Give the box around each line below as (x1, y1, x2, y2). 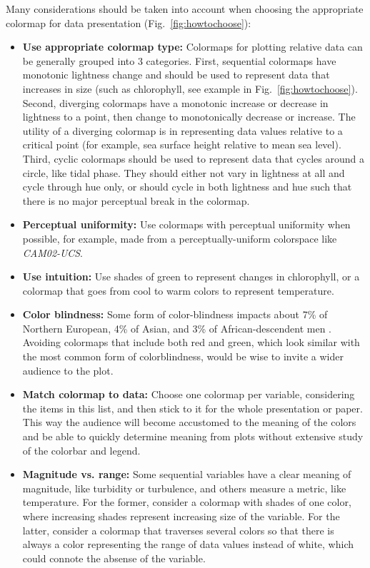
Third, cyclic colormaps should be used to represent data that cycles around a (22, 151, 364, 166)
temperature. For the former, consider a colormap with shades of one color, (22, 495, 351, 509)
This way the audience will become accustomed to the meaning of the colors (22, 415, 356, 430)
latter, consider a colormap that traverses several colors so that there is (22, 522, 334, 537)
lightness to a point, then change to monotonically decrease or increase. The (22, 109, 356, 124)
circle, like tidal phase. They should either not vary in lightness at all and (22, 165, 345, 180)
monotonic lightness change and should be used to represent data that (22, 67, 330, 82)
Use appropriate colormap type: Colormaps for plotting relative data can (22, 39, 363, 54)
